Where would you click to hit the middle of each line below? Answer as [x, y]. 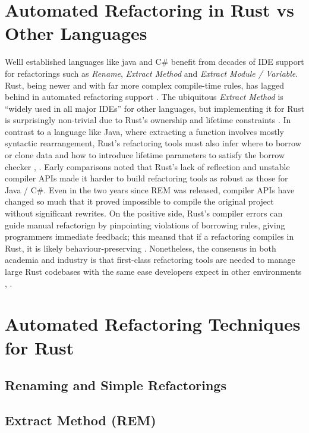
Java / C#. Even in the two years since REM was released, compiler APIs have [150, 189]
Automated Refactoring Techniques [153, 324]
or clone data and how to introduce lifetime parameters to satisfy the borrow [145, 155]
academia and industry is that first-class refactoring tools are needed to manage [150, 260]
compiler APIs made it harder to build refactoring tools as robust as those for [146, 178]
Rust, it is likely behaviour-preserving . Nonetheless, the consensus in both [141, 248]
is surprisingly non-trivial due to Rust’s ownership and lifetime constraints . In [148, 120]
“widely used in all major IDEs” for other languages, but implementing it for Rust [154, 108]
